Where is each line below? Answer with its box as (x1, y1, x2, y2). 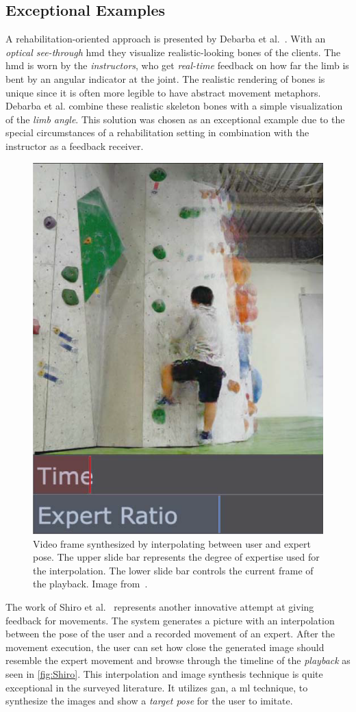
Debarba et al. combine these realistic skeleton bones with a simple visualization (5, 99, 343, 113)
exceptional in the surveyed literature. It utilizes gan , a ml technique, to (5, 680, 308, 694)
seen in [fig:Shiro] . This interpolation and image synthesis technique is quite (5, 667, 323, 681)
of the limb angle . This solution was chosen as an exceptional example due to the (5, 112, 345, 126)
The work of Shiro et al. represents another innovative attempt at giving (5, 600, 314, 614)
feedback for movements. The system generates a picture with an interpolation (5, 613, 335, 627)
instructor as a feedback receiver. (5, 138, 144, 153)
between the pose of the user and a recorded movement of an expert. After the (5, 626, 335, 641)
